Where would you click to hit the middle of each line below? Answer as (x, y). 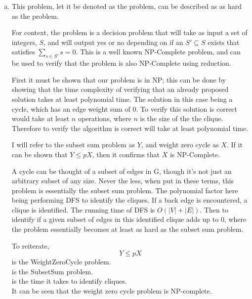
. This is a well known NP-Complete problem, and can (158, 52)
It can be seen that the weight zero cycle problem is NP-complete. (112, 291)
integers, (24, 42)
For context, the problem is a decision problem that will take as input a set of (129, 32)
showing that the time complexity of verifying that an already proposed (120, 89)
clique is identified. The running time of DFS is (83, 209)
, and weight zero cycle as (180, 145)
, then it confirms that (126, 154)
